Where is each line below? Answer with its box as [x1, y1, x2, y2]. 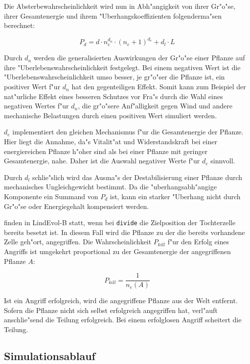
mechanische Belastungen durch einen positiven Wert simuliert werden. [4, 110, 217, 120]
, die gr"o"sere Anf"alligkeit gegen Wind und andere [78, 101, 232, 111]
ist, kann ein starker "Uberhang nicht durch [110, 191, 241, 201]
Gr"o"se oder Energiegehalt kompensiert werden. [4, 201, 149, 211]
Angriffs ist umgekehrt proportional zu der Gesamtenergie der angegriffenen [4, 246, 231, 257]
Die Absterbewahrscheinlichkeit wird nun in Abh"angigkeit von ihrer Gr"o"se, [4, 1, 236, 11]
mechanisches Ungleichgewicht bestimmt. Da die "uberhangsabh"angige [4, 182, 217, 192]
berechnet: [4, 20, 35, 30]
